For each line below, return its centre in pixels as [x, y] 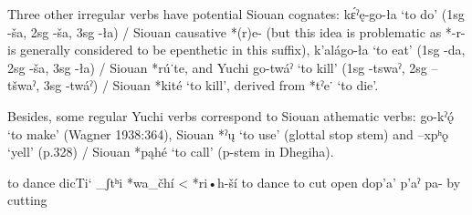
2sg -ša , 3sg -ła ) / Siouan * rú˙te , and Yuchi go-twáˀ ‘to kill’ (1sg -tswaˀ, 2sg [217, 67]
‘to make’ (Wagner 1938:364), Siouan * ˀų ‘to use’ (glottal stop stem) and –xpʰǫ [228, 133]
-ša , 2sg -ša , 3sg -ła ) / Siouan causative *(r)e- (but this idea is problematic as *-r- [236, 31]
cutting [27, 200]
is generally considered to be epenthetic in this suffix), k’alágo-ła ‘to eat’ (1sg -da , [236, 50]
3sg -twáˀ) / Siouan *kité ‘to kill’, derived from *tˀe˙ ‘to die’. [211, 85]
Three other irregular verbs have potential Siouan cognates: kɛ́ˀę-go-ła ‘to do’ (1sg [236, 14]
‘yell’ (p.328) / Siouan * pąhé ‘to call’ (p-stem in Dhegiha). [171, 152]
